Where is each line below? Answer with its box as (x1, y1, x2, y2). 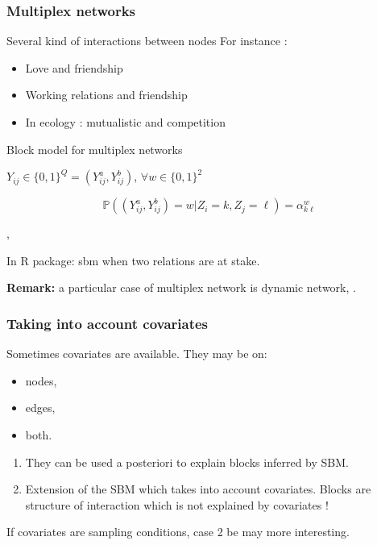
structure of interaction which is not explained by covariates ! (25, 496, 329, 513)
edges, (25, 399, 56, 416)
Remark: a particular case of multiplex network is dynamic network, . (6, 279, 356, 296)
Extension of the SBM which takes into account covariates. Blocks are (25, 481, 371, 497)
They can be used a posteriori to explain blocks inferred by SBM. (25, 453, 349, 470)
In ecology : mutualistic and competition (25, 114, 226, 130)
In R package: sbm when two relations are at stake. (6, 252, 260, 268)
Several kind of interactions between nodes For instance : (6, 32, 288, 49)
